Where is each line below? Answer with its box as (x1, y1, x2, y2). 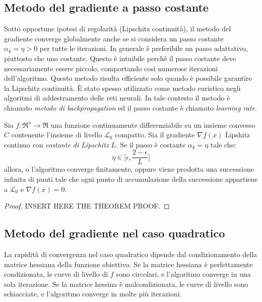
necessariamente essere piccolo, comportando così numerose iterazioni (4, 63, 218, 73)
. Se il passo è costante (115, 139, 185, 149)
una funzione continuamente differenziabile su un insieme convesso (50, 119, 255, 130)
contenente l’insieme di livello (11, 129, 102, 140)
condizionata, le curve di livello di (4, 269, 108, 279)
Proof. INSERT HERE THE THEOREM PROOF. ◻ (4, 200, 170, 211)
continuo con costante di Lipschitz (4, 139, 109, 149)
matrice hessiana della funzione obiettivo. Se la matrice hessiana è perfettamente (4, 259, 253, 269)
